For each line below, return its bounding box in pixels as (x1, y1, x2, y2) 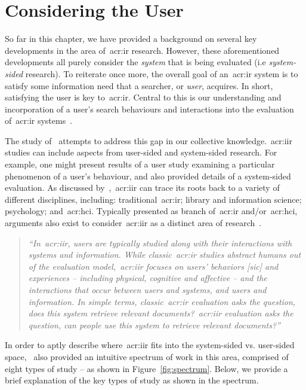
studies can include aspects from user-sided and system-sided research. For (5, 146, 277, 159)
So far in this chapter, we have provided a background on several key (5, 32, 257, 45)
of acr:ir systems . (5, 114, 73, 127)
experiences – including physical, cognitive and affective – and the (28, 272, 267, 284)
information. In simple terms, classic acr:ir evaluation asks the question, (28, 295, 296, 307)
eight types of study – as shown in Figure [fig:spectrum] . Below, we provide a (5, 362, 288, 374)
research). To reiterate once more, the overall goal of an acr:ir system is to (25, 67, 298, 80)
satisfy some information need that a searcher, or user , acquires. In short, (5, 79, 273, 92)
